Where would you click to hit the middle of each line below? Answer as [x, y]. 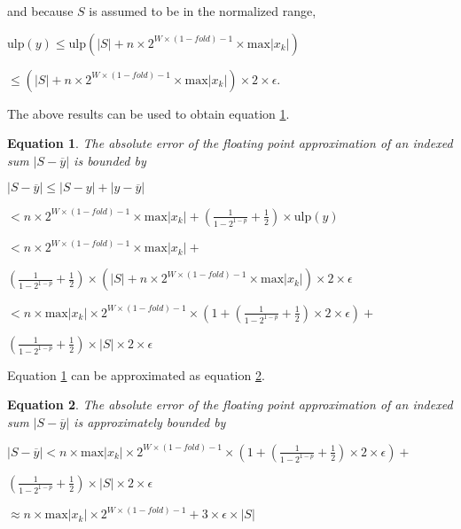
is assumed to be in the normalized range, [203, 11]
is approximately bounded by [150, 421]
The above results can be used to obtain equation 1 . [148, 113]
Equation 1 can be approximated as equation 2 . [136, 374]
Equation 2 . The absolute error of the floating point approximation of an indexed [230, 405]
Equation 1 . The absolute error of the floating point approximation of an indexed [230, 143]
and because [40, 11]
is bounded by [110, 160]
